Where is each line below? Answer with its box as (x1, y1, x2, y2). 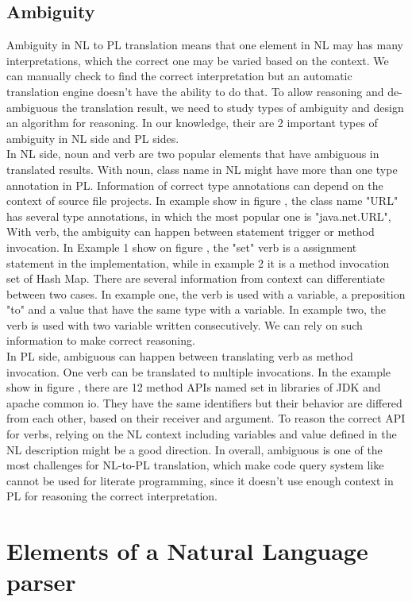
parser (6, 565, 76, 598)
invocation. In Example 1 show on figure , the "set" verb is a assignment (6, 238, 357, 255)
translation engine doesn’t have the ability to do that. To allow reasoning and (6, 83, 384, 99)
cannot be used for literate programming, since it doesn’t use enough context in (6, 472, 394, 488)
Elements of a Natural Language (6, 534, 368, 567)
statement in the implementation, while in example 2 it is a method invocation (6, 254, 390, 271)
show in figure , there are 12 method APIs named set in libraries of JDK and (6, 379, 381, 396)
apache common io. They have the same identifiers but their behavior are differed (6, 394, 402, 411)
